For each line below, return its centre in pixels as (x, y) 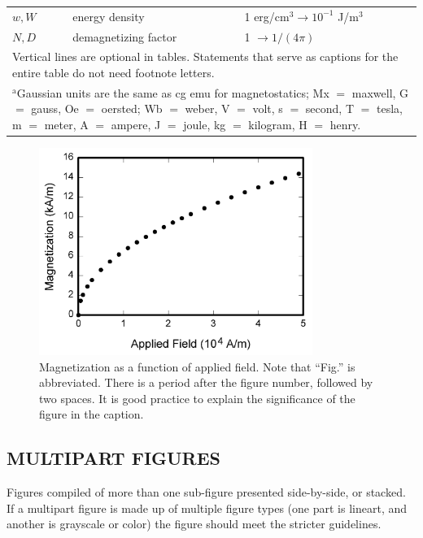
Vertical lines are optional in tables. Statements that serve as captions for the (205, 56)
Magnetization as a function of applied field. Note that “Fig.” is (197, 366)
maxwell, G (380, 92)
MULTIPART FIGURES (114, 458)
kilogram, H (278, 125)
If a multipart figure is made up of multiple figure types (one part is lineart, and (207, 508)
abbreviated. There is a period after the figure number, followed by (206, 382)
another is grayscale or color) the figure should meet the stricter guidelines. (194, 524)
